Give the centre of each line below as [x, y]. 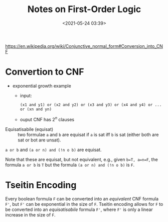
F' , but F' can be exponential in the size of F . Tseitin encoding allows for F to [84, 204]
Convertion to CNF [45, 72]
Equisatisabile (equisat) [29, 129]
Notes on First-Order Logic [84, 9]
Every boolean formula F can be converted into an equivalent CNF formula [82, 199]
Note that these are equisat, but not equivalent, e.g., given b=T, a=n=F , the [81, 159]
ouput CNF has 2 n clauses [47, 119]
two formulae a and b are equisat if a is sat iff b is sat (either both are [88, 134]
